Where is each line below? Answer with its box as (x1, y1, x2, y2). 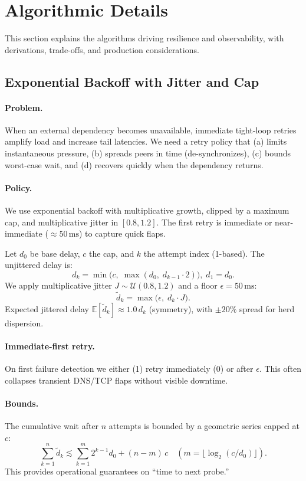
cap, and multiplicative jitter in (5, 215, 119, 228)
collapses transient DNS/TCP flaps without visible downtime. (5, 374, 228, 386)
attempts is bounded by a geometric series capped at (108, 420, 300, 432)
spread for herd (239, 302, 295, 315)
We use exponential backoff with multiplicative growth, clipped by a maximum (5, 204, 289, 217)
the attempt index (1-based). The (143, 247, 265, 259)
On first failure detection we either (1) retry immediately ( (5, 362, 216, 375)
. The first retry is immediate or (156, 215, 272, 228)
